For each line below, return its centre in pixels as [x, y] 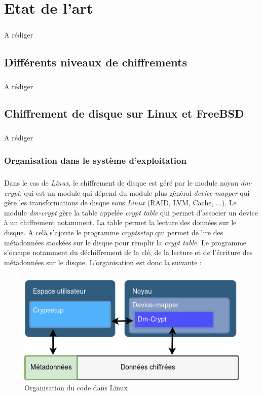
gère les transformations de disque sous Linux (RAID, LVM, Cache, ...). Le [120, 203]
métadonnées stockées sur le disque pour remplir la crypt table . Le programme [125, 242]
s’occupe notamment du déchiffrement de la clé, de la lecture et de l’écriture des [128, 252]
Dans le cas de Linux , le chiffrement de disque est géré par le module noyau [121, 183]
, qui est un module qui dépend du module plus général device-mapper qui [135, 192]
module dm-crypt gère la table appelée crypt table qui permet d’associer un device [131, 212]
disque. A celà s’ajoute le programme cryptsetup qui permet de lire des [114, 232]
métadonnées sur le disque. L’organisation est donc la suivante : [103, 262]
